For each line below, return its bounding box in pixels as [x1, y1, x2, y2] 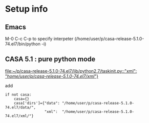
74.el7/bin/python [5, 41, 41, 47]
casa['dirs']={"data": [14, 101, 60, 105]
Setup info [5, 3, 48, 15]
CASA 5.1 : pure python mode [5, 55, 96, 63]
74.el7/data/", [5, 105, 36, 110]
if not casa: [5, 92, 32, 97]
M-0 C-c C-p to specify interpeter [5, 36, 74, 41]
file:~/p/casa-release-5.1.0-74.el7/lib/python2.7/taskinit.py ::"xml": [5, 68, 137, 74]
